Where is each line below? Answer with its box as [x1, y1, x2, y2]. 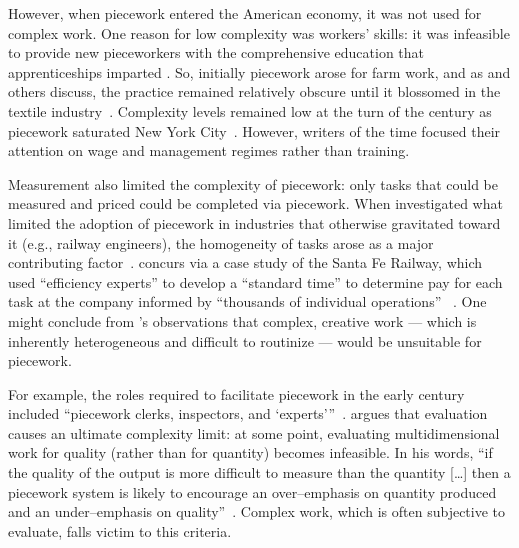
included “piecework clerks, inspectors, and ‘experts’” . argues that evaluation [8, 403, 488, 424]
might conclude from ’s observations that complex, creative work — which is [8, 310, 477, 331]
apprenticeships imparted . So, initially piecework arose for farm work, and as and [8, 61, 511, 82]
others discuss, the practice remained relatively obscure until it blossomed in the [8, 81, 501, 102]
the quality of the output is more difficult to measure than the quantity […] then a [8, 462, 511, 483]
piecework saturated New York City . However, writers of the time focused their [8, 120, 501, 141]
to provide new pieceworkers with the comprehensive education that [8, 42, 425, 63]
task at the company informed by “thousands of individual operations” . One [8, 291, 487, 312]
